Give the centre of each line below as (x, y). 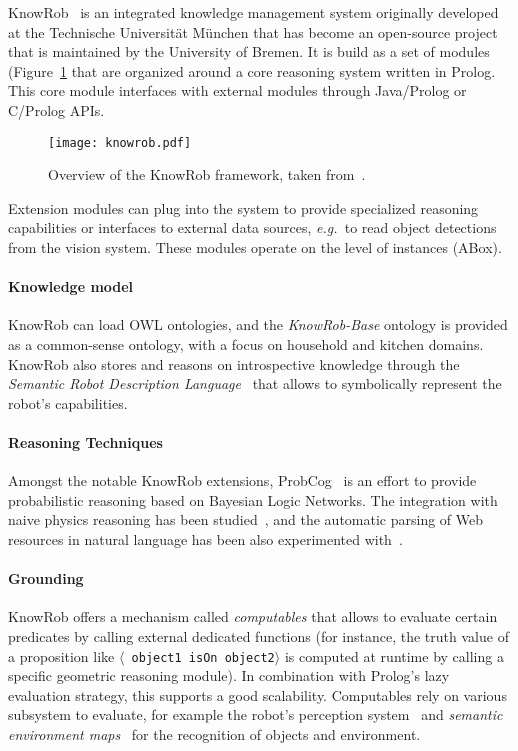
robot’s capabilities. (68, 402)
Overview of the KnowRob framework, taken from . (207, 174)
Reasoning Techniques (85, 441)
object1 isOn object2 (203, 657)
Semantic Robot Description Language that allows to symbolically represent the (255, 383)
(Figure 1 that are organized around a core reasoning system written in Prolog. (252, 70)
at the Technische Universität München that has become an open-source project (253, 31)
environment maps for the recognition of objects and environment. (214, 733)
